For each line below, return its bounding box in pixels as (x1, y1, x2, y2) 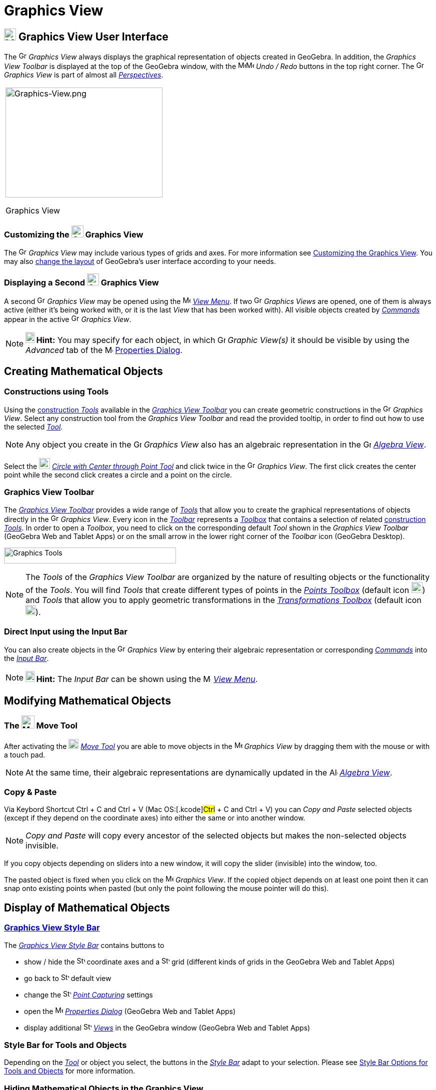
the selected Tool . (4, 422, 63, 431)
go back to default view (24, 973, 111, 982)
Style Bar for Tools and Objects (4, 1039, 127, 1050)
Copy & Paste (4, 786, 57, 797)
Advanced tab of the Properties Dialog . (25, 344, 182, 355)
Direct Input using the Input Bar (4, 626, 128, 637)
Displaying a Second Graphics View (4, 277, 159, 288)
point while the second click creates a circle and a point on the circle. (4, 470, 232, 479)
